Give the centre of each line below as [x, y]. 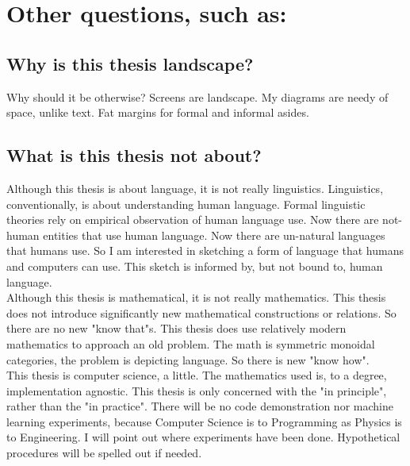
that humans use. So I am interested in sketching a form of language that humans [205, 250]
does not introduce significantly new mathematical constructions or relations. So [201, 312]
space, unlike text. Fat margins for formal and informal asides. [158, 112]
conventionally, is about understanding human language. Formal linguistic [186, 204]
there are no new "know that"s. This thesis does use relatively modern [176, 328]
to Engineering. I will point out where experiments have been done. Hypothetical [203, 437]
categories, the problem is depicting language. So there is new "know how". [188, 359]
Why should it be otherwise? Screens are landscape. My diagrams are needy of [197, 96]
